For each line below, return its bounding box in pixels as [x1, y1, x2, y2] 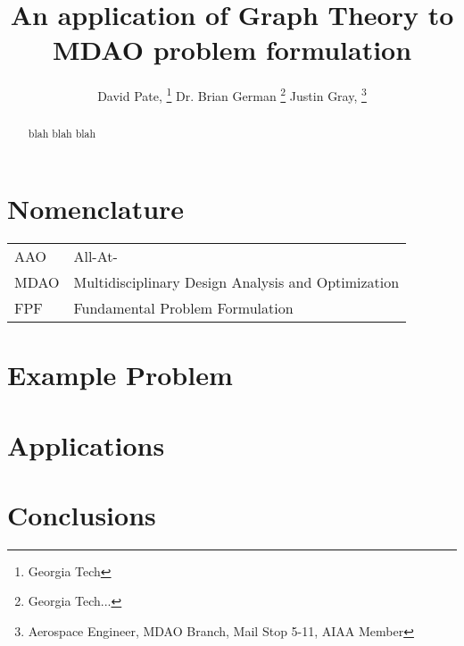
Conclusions [7, 496, 156, 533]
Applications [7, 426, 165, 463]
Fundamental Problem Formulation [73, 297, 294, 318]
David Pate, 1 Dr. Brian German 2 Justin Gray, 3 [97, 84, 367, 105]
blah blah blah [28, 126, 96, 141]
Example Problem [7, 357, 233, 393]
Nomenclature [7, 190, 185, 227]
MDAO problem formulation [52, 31, 412, 68]
